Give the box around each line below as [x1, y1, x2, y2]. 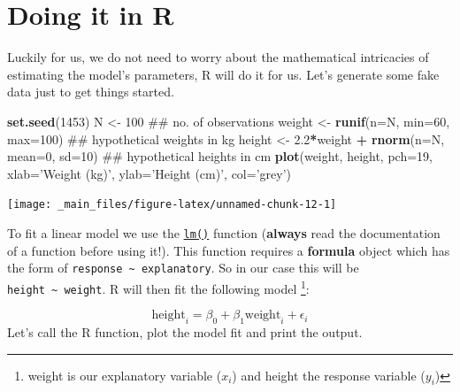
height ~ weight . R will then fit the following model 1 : [7, 276, 310, 297]
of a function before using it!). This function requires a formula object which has [7, 241, 450, 259]
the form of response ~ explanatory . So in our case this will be [7, 258, 359, 277]
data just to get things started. [7, 82, 174, 101]
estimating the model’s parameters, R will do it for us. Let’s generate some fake [7, 65, 440, 83]
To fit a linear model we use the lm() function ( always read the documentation [7, 223, 441, 242]
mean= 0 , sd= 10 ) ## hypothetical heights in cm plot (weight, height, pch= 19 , [7, 147, 433, 165]
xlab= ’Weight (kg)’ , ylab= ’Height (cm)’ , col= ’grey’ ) [7, 164, 291, 182]
